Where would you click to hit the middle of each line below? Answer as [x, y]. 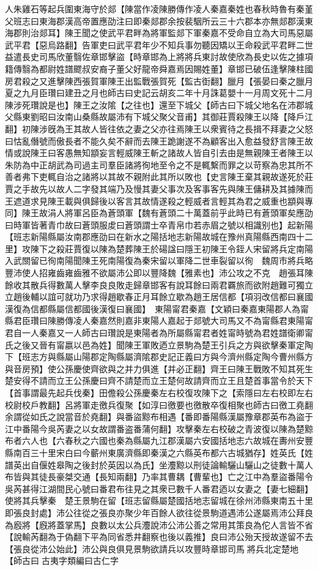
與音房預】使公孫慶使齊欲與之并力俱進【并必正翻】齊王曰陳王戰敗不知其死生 [159, 368]
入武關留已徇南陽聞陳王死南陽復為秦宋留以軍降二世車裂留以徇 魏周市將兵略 [159, 261]
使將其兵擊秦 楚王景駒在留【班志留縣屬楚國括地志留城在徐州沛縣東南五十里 [159, 501]
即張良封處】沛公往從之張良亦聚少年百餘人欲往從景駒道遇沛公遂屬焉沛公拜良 [159, 512]
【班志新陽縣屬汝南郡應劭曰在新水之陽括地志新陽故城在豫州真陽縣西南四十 [155, 237]
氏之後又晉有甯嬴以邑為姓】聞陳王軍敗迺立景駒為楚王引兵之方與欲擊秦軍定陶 [159, 344]
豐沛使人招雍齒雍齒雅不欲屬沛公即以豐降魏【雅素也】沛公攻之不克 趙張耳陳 [159, 273]
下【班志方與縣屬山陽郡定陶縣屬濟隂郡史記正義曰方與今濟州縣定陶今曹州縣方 [159, 357]
